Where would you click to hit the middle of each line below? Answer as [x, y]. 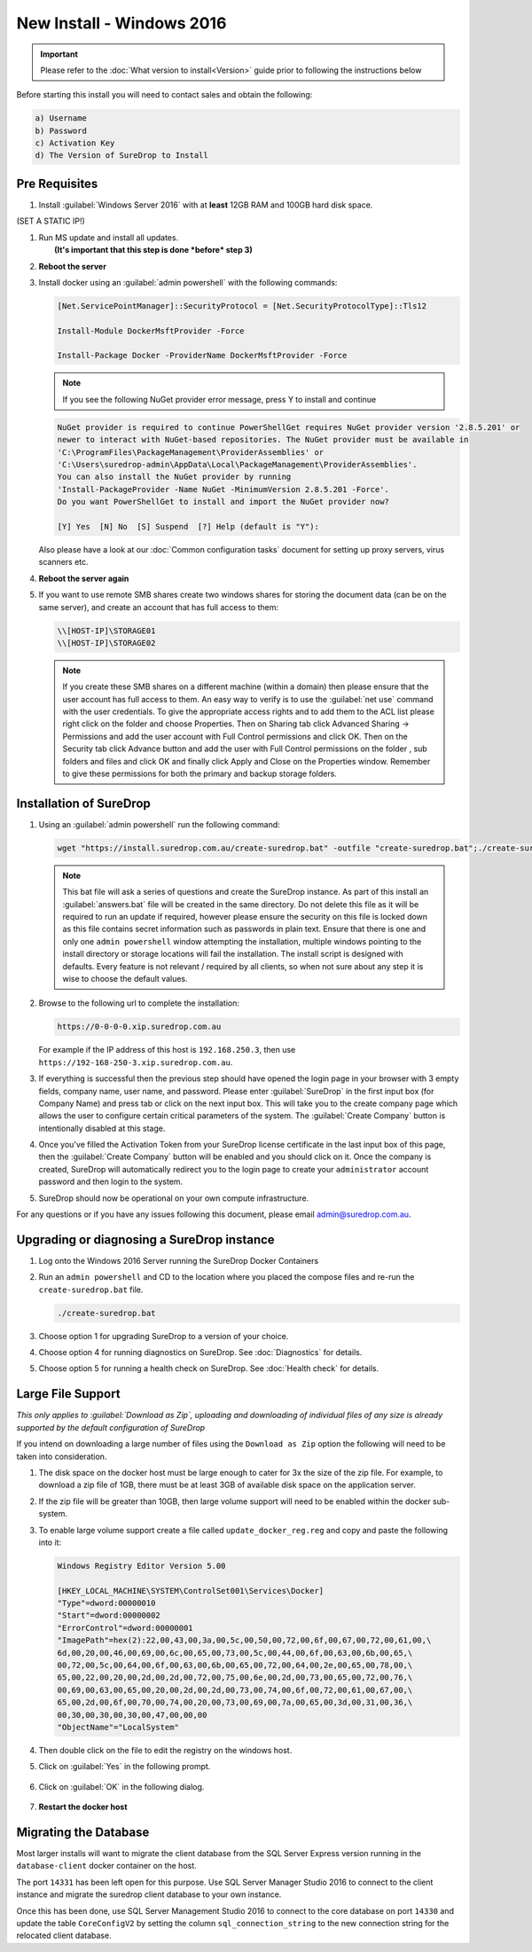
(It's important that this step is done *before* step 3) [153, 250]
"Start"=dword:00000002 [109, 1615]
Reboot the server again [84, 578]
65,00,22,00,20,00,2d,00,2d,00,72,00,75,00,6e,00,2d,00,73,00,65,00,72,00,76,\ [235, 1678]
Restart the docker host [83, 1807]
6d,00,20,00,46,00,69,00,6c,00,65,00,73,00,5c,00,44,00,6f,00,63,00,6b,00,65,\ [235, 1653]
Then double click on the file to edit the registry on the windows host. [165, 1750]
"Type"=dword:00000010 [106, 1603]
